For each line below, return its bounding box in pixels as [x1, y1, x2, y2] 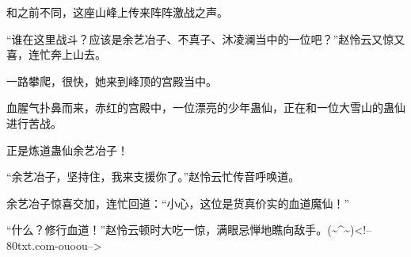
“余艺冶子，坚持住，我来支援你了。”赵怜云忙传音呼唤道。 [6, 168, 300, 185]
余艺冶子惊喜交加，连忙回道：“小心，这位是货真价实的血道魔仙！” [6, 194, 350, 211]
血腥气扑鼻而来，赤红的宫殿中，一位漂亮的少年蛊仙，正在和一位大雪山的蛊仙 [6, 99, 405, 116]
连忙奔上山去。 [28, 46, 106, 63]
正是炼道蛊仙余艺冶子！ [6, 141, 128, 158]
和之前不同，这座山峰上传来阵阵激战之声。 [6, 4, 228, 20]
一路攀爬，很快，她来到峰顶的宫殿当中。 [6, 72, 217, 89]
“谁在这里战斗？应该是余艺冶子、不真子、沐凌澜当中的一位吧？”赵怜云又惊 [6, 30, 394, 47]
